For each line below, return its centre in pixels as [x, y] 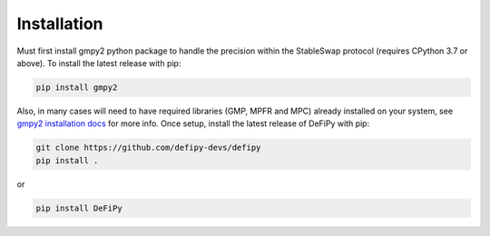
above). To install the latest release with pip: [99, 63]
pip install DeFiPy [79, 208]
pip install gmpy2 [77, 87]
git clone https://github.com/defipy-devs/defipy [148, 148]
